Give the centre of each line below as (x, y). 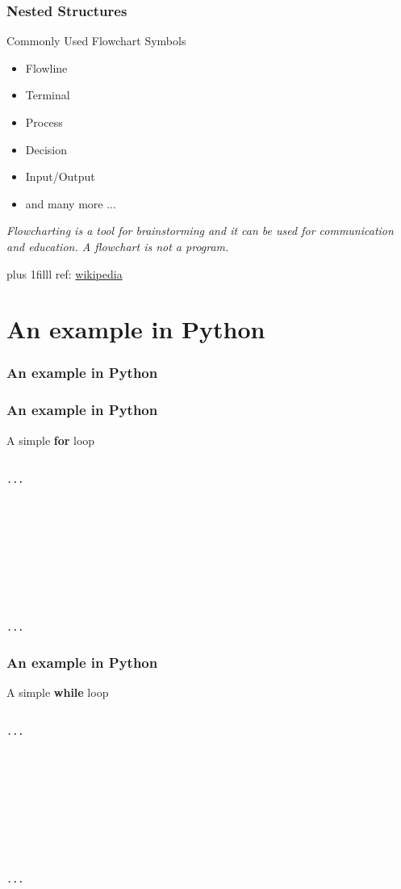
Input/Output (60, 176)
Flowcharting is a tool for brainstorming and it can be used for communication (200, 231)
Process (44, 122)
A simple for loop (51, 440)
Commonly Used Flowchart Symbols (96, 41)
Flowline (46, 67)
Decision (46, 149)
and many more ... (71, 203)
